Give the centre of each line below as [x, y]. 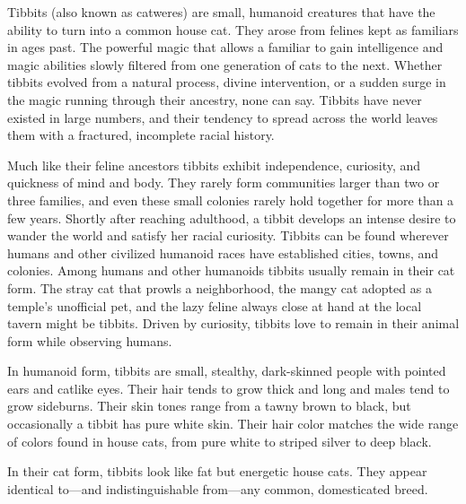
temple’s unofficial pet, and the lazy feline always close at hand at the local [215, 305]
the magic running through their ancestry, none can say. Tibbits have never [215, 99]
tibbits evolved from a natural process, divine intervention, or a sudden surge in [227, 82]
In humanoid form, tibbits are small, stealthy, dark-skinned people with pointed [227, 371]
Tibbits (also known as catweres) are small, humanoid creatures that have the [221, 12]
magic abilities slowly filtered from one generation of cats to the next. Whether [225, 64]
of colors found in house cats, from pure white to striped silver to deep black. [220, 441]
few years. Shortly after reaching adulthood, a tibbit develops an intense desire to [232, 217]
